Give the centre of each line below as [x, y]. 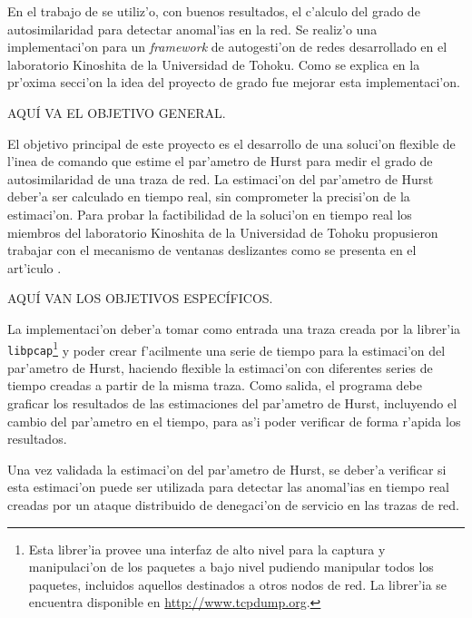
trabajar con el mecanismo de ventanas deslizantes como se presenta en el [212, 250]
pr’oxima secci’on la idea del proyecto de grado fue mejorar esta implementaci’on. [234, 82]
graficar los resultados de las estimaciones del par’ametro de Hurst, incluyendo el [232, 403]
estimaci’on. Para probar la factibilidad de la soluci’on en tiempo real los [210, 214]
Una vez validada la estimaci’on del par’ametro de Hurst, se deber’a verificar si [227, 469]
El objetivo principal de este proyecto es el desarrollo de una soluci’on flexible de [231, 143]
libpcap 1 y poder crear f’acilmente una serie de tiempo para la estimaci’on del [226, 348]
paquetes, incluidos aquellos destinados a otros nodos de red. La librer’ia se [238, 584]
